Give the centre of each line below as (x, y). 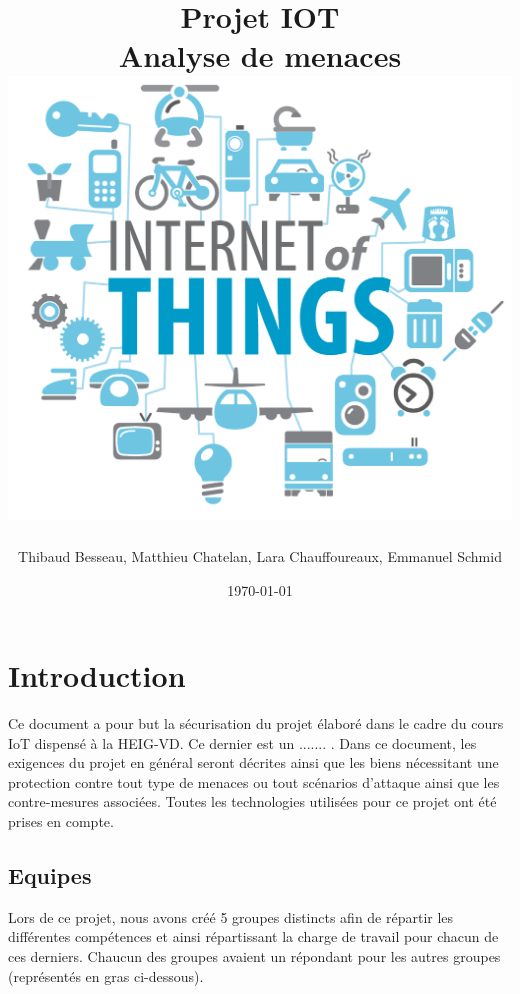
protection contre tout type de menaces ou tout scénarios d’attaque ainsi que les (254, 781)
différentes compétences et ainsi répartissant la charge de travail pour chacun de (253, 936)
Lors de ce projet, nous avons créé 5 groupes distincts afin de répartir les (231, 916)
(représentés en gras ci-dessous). (106, 975)
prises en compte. (61, 821)
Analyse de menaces (260, 55)
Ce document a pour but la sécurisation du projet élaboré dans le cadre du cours (256, 723)
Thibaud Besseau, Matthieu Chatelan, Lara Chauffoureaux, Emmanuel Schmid (260, 555)
